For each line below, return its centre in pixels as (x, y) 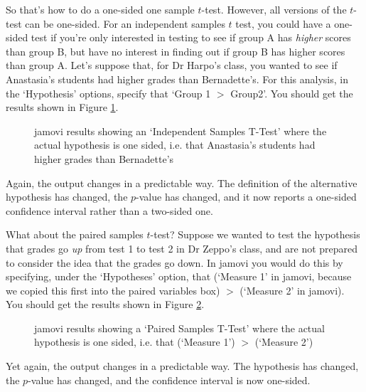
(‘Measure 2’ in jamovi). (292, 290)
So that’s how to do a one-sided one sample (100, 9)
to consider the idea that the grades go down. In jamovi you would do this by (174, 262)
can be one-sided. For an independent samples (125, 23)
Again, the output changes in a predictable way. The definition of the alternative (182, 182)
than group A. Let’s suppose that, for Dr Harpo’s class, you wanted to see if (172, 65)
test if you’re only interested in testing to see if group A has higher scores (191, 37)
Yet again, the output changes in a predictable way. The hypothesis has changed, (182, 366)
